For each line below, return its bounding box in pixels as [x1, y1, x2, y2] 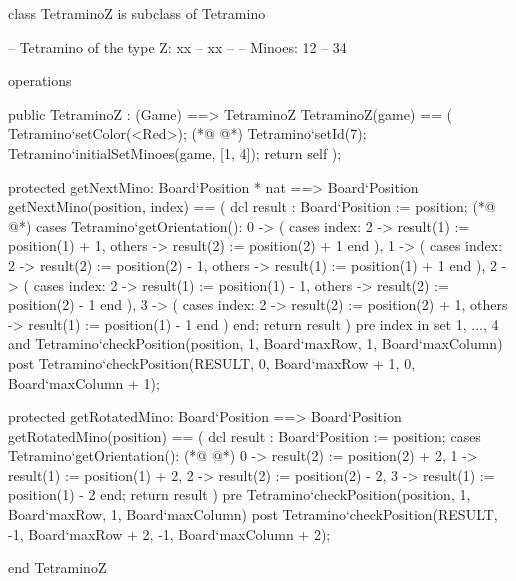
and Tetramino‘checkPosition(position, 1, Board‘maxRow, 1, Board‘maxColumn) [8, 333, 503, 354]
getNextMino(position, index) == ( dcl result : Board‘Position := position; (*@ [8, 196, 496, 217]
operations [8, 70, 72, 91]
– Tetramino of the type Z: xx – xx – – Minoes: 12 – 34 [8, 36, 347, 57]
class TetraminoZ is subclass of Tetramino [8, 3, 266, 23]
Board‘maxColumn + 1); [8, 372, 160, 393]
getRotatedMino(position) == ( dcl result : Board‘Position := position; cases [8, 425, 481, 446]
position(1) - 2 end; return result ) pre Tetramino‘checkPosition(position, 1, [8, 484, 471, 505]
